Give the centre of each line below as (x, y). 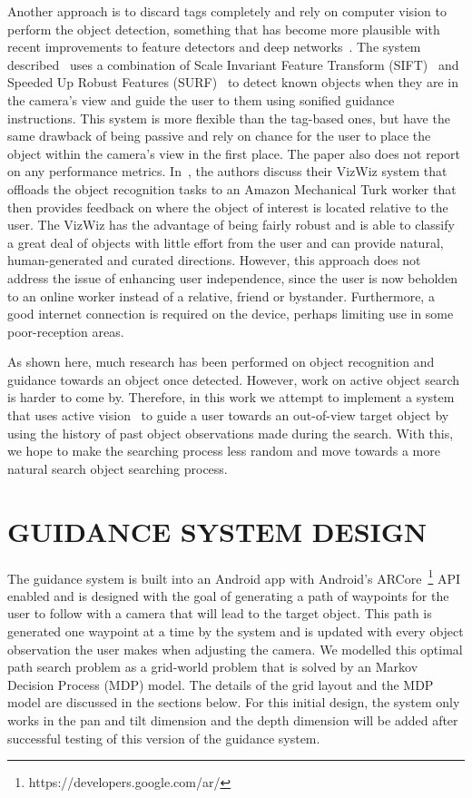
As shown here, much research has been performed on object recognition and (221, 362)
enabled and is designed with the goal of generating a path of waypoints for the (228, 595)
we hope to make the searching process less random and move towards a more (224, 451)
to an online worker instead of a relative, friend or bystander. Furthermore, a (221, 296)
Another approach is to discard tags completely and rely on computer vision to (227, 11)
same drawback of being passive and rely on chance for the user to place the (219, 136)
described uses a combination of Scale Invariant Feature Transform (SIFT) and (233, 64)
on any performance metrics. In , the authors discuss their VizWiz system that (227, 171)
